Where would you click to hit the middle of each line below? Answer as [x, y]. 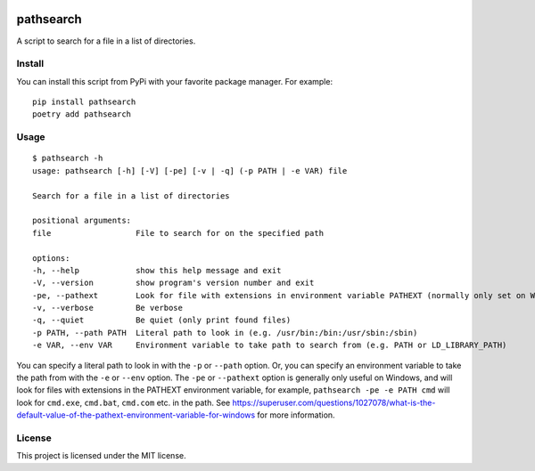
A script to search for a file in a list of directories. [106, 41]
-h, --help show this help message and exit [157, 270]
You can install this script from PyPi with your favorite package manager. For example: [175, 81]
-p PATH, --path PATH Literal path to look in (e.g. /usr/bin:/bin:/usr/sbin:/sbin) [225, 333]
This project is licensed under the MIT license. [101, 456]
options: [51, 258]
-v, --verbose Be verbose [107, 308]
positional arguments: [82, 221]
